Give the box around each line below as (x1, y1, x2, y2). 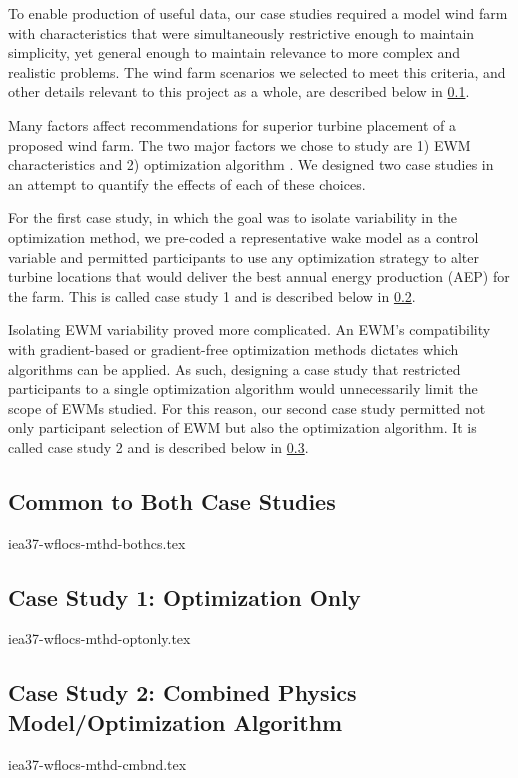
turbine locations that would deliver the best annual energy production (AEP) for (8, 266, 510, 287)
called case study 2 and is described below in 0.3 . (8, 436, 309, 457)
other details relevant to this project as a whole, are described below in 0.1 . (8, 81, 470, 102)
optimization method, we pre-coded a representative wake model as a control (8, 226, 479, 247)
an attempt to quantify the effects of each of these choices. (8, 173, 366, 194)
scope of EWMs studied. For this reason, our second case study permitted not (8, 397, 486, 418)
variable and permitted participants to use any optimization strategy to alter (8, 246, 480, 267)
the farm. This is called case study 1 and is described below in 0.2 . (8, 285, 416, 306)
